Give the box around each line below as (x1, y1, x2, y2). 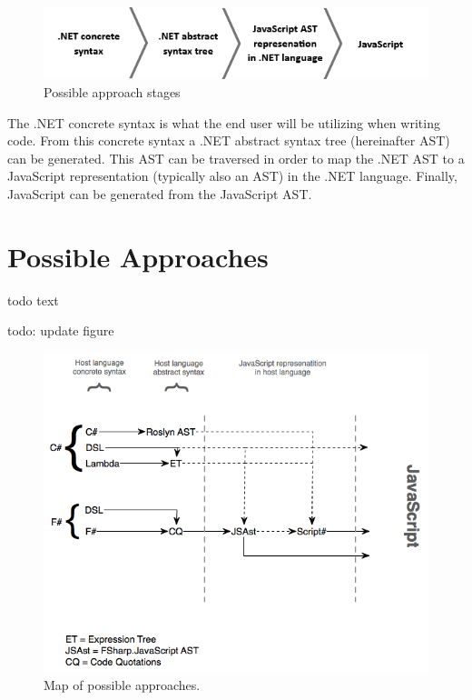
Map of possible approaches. (44, 675, 201, 695)
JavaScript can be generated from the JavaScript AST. (7, 184, 312, 203)
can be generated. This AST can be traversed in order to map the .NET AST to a (7, 148, 465, 167)
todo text (7, 290, 59, 309)
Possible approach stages (44, 82, 181, 101)
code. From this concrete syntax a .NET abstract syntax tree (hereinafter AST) (7, 131, 450, 150)
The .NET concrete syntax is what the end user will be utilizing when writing (7, 113, 440, 132)
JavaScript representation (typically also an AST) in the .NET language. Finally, (7, 166, 457, 185)
